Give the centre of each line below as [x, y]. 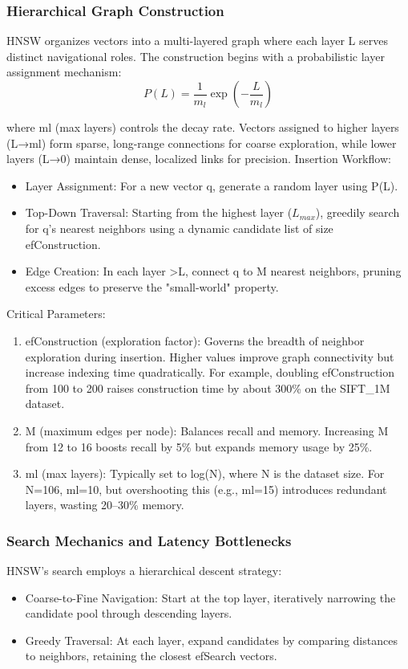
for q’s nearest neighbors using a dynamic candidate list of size [179, 228]
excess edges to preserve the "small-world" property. [152, 286]
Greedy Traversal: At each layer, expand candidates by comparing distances [211, 640]
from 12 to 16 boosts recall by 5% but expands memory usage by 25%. [199, 446]
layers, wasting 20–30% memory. [105, 505]
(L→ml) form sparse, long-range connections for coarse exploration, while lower [202, 143]
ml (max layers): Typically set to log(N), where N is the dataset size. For [205, 473]
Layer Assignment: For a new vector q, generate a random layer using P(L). [212, 185]
